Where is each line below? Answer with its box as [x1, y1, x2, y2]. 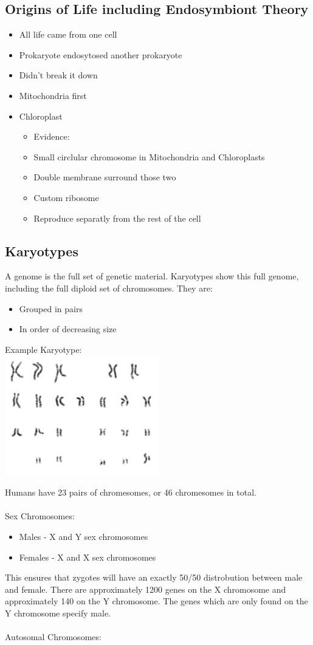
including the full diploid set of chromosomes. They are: [5, 281, 213, 294]
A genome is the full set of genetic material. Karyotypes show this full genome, [5, 270, 299, 282]
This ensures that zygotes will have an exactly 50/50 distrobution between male [5, 571, 303, 584]
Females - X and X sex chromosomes [19, 550, 156, 563]
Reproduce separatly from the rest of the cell [33, 211, 201, 224]
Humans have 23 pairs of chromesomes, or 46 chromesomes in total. [5, 486, 256, 499]
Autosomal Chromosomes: [5, 630, 101, 643]
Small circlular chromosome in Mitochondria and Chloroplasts [33, 150, 265, 163]
